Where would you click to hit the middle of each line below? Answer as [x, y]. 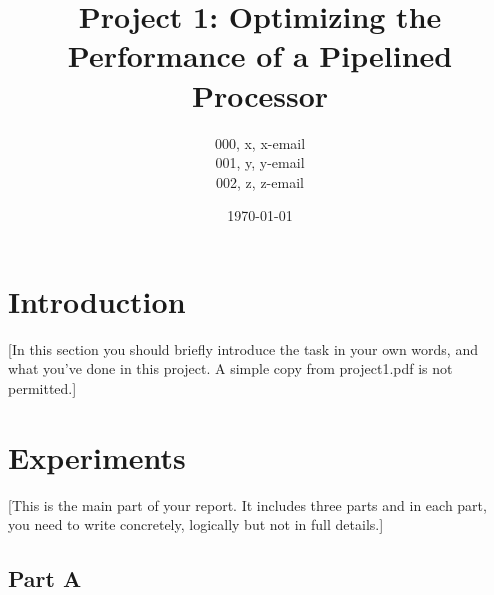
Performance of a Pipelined [260, 55]
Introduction [97, 300]
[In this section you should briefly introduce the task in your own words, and [243, 348]
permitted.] [42, 388]
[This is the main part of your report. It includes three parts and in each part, [247, 504]
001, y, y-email [260, 162]
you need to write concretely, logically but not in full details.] [196, 524]
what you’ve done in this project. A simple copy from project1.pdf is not [230, 368]
